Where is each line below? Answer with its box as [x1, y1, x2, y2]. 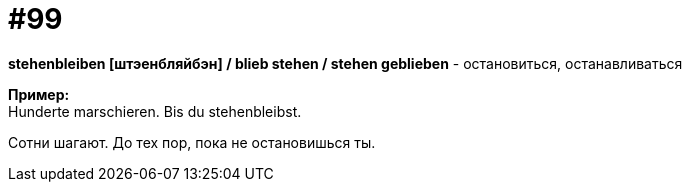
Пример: [8, 85, 70, 103]
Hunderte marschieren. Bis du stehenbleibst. [8, 102, 302, 120]
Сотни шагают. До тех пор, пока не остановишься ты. [8, 133, 376, 151]
